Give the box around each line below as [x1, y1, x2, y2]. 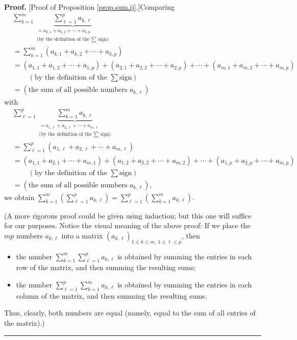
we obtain [4, 191, 35, 202]
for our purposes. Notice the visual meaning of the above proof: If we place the [4, 220, 251, 231]
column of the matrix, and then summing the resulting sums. [16, 290, 207, 301]
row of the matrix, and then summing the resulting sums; [16, 262, 196, 273]
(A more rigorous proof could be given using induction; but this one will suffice [4, 210, 252, 221]
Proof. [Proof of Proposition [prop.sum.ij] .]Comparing [4, 2, 175, 12]
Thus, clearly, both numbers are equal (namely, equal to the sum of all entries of [4, 307, 256, 318]
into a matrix [61, 230, 103, 240]
